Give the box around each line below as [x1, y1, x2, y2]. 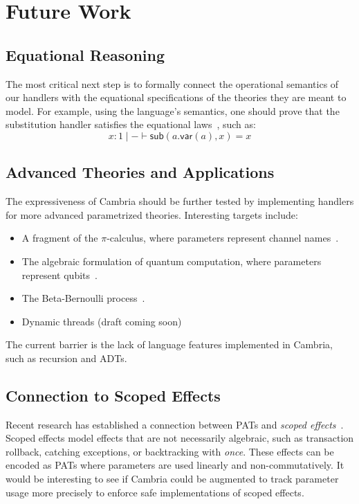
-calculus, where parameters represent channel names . [107, 231, 339, 245]
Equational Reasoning [6, 44, 165, 65]
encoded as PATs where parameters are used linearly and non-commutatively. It [6, 458, 344, 472]
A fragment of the [21, 231, 98, 245]
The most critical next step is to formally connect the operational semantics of [6, 76, 339, 91]
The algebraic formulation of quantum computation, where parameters [21, 253, 322, 268]
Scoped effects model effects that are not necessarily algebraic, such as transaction [6, 431, 354, 445]
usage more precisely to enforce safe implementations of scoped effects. [6, 485, 304, 499]
